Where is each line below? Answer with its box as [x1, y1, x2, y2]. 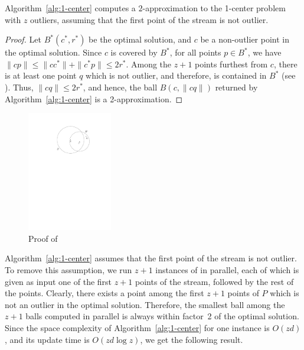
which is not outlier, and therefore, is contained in [86, 69, 267, 82]
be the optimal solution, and [89, 33, 192, 46]
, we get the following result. [140, 333, 243, 345]
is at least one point [5, 69, 77, 82]
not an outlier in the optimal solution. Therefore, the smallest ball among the [5, 298, 285, 310]
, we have [247, 46, 282, 59]
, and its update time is [5, 333, 90, 345]
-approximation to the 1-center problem [142, 2, 286, 14]
